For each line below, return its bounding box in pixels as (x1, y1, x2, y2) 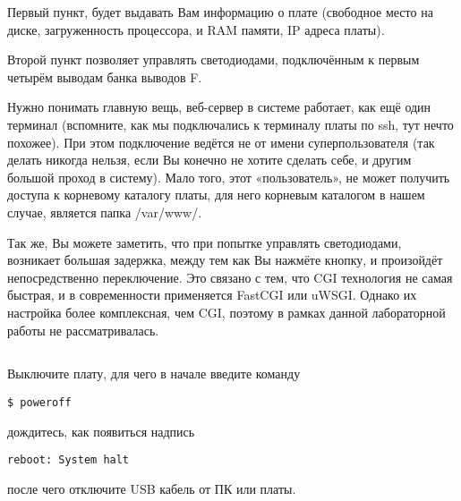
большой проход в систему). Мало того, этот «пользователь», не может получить (7, 167, 450, 186)
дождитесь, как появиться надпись (7, 421, 195, 440)
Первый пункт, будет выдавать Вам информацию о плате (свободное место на (7, 3, 433, 21)
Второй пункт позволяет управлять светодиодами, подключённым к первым (7, 50, 420, 69)
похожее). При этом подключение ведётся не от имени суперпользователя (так (7, 132, 435, 151)
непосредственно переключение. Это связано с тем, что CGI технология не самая (7, 267, 453, 286)
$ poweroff (7, 396, 72, 410)
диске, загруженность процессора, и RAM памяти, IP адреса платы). (7, 20, 385, 38)
